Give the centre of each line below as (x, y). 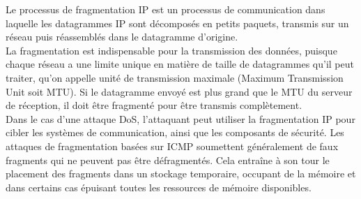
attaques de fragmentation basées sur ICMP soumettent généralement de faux (172, 146)
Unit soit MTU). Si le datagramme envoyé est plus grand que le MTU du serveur (179, 91)
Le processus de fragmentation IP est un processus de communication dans (166, 9)
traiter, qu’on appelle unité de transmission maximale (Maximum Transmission (175, 77)
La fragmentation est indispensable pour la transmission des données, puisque (171, 50)
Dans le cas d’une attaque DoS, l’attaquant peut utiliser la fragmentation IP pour (180, 118)
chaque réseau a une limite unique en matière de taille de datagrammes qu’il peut (180, 64)
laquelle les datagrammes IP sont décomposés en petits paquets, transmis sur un (177, 23)
